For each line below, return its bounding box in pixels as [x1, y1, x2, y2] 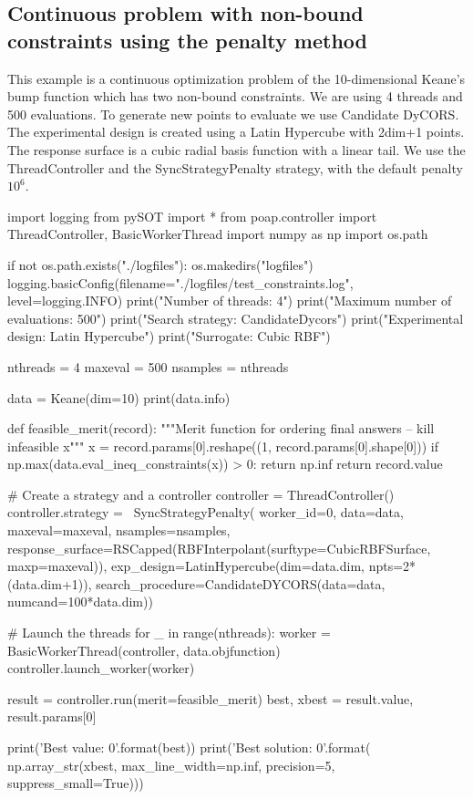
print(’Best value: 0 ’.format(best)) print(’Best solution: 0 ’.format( [7, 738, 371, 756]
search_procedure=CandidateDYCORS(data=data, [96, 574, 386, 593]
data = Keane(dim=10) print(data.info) [7, 388, 231, 407]
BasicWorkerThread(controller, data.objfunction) [7, 640, 281, 659]
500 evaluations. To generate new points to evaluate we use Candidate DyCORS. [7, 104, 459, 123]
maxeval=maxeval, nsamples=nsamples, [7, 521, 231, 540]
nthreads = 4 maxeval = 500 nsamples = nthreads [7, 357, 289, 376]
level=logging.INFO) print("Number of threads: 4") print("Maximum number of [7, 291, 452, 310]
